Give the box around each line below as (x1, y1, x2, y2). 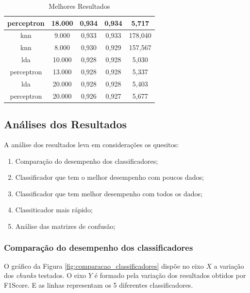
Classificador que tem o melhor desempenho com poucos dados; (15, 172, 204, 182)
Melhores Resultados (49, 1, 110, 11)
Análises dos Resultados (4, 117, 127, 132)
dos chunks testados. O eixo (4, 270, 86, 280)
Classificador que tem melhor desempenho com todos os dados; (15, 188, 202, 198)
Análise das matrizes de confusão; (15, 221, 116, 231)
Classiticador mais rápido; (15, 205, 93, 215)
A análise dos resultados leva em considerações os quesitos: (4, 139, 179, 149)
